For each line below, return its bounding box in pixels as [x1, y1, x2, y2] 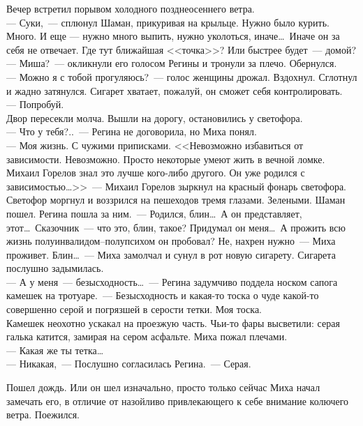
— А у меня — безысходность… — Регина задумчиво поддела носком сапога [6, 274, 338, 289]
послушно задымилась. [6, 261, 104, 275]
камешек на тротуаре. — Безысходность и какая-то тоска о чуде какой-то [6, 288, 319, 303]
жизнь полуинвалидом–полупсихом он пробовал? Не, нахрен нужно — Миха [6, 234, 336, 248]
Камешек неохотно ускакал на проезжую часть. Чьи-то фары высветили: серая [6, 315, 340, 330]
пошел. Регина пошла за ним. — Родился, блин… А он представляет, [6, 206, 302, 220]
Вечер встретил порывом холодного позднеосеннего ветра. [6, 1, 255, 15]
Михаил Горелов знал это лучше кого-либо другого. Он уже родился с [6, 165, 305, 180]
